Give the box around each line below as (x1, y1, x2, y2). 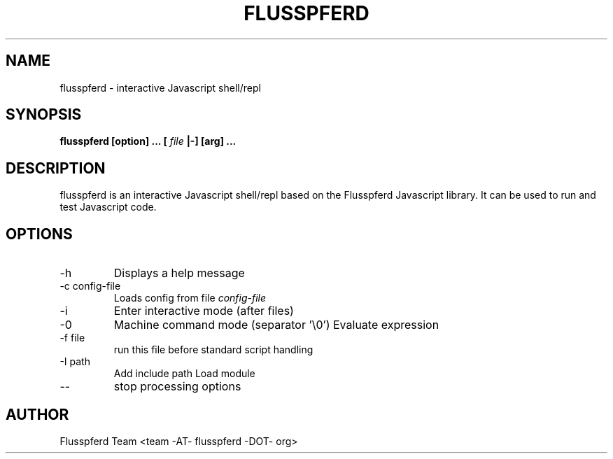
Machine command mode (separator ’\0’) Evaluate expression (113, 318, 439, 332)
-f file (59, 332, 85, 344)
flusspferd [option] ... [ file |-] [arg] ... (59, 135, 237, 148)
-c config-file (59, 280, 121, 292)
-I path (59, 355, 90, 368)
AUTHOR (6, 405, 69, 423)
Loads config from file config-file (113, 292, 267, 304)
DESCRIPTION (6, 159, 106, 177)
